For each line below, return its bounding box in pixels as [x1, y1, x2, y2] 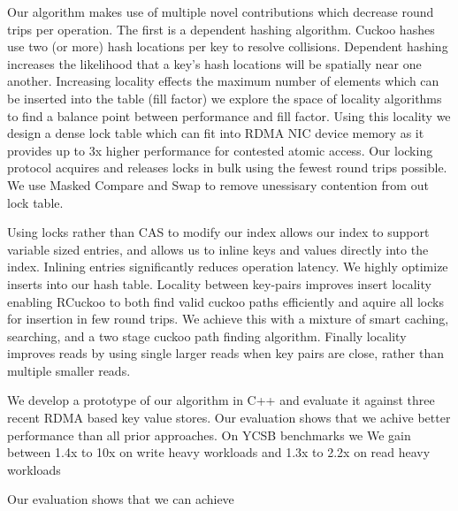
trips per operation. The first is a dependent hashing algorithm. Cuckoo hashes [7, 19, 435, 38]
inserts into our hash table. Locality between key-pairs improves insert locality [7, 274, 431, 293]
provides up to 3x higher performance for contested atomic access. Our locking [7, 141, 433, 159]
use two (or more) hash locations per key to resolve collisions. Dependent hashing [7, 37, 448, 56]
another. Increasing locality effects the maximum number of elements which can [7, 72, 439, 90]
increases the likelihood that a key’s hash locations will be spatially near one [7, 54, 422, 72]
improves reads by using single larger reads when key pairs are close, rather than [7, 344, 444, 362]
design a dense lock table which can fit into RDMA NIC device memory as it [7, 124, 424, 142]
